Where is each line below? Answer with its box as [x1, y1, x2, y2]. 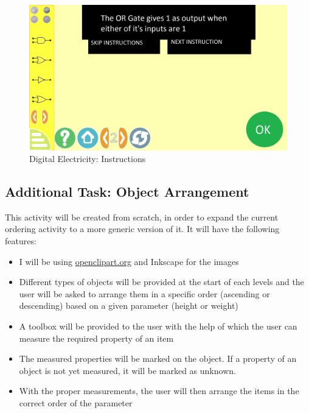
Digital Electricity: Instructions [29, 152, 146, 165]
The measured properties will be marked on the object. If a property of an [19, 352, 297, 365]
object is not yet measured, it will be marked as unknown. [19, 364, 236, 376]
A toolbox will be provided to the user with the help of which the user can [19, 320, 297, 333]
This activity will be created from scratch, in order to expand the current [5, 210, 279, 223]
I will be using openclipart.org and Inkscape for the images [19, 255, 239, 267]
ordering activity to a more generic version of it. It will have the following [5, 222, 280, 235]
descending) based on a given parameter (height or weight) [19, 299, 238, 312]
